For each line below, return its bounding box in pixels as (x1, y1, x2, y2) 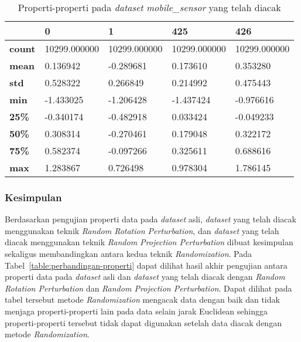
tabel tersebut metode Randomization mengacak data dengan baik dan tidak (5, 293, 280, 306)
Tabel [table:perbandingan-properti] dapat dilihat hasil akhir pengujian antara (5, 259, 288, 271)
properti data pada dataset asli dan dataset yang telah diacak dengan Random (5, 270, 285, 283)
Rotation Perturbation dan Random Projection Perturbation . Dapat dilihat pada (5, 282, 292, 294)
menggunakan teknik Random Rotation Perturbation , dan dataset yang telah (5, 224, 279, 236)
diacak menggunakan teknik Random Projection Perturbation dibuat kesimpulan (5, 236, 293, 248)
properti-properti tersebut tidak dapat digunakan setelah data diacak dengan (5, 316, 282, 329)
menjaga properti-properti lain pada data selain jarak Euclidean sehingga (5, 304, 268, 317)
